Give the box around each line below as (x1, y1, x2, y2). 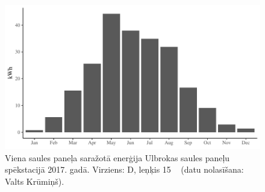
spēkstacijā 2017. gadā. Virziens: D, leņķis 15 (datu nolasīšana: (5, 163, 244, 176)
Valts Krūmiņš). (5, 174, 64, 187)
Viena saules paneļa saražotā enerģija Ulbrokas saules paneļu (5, 151, 230, 164)
